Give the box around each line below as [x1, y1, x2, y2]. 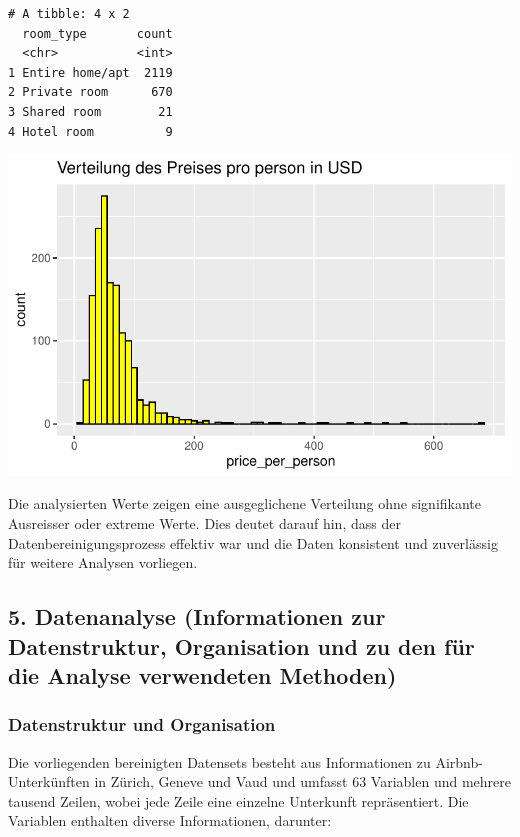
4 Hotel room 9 [8, 124, 173, 139]
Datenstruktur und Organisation [8, 712, 276, 737]
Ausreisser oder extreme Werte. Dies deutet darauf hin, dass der [8, 513, 401, 534]
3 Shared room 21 [8, 104, 173, 119]
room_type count [22, 26, 173, 41]
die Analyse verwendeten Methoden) [8, 660, 397, 691]
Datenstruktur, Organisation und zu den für [8, 630, 475, 661]
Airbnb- [435, 751, 483, 772]
